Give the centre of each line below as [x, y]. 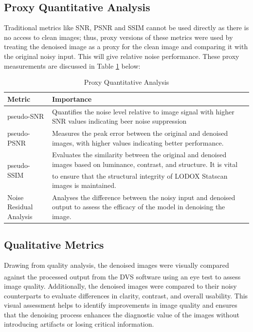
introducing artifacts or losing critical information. [79, 324]
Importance [72, 99]
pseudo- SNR [26, 116]
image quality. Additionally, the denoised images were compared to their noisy [120, 286]
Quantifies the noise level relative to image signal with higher [143, 111]
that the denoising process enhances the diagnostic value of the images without [122, 314]
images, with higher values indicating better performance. [138, 142]
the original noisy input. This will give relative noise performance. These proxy [122, 56]
